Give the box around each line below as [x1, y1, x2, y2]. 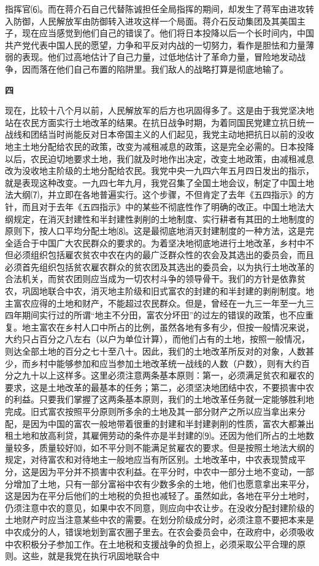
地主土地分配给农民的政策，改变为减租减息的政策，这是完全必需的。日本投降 [5, 140, 314, 152]
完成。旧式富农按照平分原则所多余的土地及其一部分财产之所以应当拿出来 [5, 405, 297, 417]
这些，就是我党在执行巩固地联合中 [21, 549, 159, 562]
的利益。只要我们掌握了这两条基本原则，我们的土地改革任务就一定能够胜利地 [5, 393, 314, 406]
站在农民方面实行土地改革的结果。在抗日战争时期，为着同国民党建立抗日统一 [5, 116, 314, 128]
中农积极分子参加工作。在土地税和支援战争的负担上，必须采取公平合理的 [5, 537, 297, 550]
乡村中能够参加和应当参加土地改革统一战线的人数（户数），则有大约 [30, 356, 301, 369]
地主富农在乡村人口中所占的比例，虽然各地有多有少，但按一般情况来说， [21, 320, 314, 333]
